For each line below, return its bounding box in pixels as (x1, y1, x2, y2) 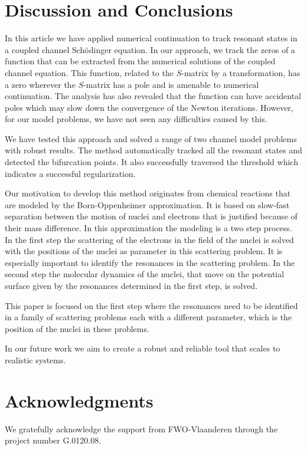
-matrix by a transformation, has (181, 66, 301, 78)
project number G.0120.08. (5, 434, 102, 446)
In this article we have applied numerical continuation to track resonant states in (5, 32, 298, 44)
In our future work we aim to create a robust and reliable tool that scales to (5, 342, 280, 354)
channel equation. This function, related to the (5, 66, 174, 78)
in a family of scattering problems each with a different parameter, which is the (5, 311, 292, 323)
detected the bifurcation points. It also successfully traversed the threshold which (5, 156, 298, 168)
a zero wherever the (5, 78, 76, 90)
